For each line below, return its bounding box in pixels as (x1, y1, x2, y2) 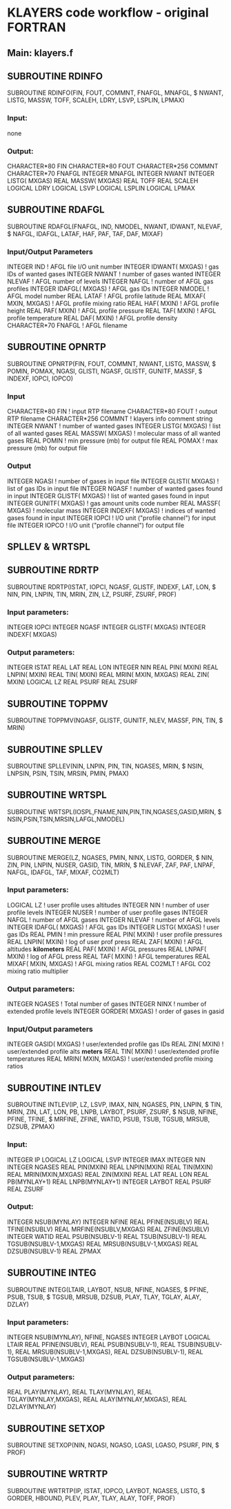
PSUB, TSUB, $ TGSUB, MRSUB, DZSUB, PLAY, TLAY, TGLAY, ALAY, (7, 1293, 202, 1301)
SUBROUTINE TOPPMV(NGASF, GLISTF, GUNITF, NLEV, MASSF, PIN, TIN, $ (7, 716, 223, 724)
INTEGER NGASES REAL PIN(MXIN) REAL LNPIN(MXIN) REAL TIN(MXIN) (7, 1162, 214, 1171)
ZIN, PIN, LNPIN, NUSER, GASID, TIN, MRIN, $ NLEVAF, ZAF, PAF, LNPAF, (7, 861, 215, 869)
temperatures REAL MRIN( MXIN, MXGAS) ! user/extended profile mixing (7, 1055, 214, 1063)
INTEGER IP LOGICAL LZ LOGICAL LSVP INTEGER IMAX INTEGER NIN (7, 1155, 205, 1164)
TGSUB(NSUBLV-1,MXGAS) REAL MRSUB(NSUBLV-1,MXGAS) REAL (7, 1240, 199, 1248)
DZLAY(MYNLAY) (7, 1403, 57, 1411)
